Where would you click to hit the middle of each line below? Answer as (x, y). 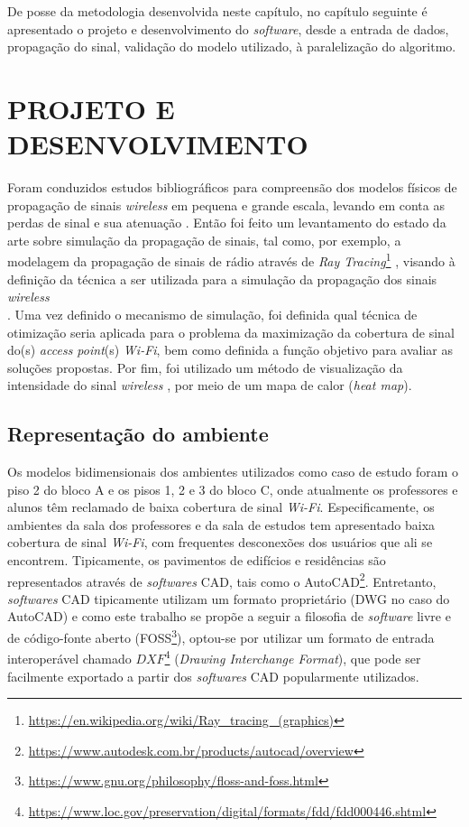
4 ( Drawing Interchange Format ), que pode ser (293, 657)
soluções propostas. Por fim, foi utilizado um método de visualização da (205, 367)
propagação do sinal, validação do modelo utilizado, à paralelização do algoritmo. (232, 46)
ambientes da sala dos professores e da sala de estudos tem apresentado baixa (221, 524)
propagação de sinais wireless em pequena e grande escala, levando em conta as (226, 204)
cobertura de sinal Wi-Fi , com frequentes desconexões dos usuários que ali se (220, 542)
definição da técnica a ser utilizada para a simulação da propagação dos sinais (222, 279)
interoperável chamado (69, 658)
